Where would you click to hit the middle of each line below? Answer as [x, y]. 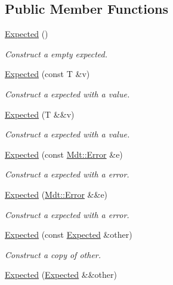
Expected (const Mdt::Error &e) [64, 154]
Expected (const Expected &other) [69, 235]
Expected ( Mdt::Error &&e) [56, 194]
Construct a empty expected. [56, 53]
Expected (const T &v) [47, 74]
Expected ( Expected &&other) [61, 275]
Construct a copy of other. [53, 254]
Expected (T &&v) [40, 114]
